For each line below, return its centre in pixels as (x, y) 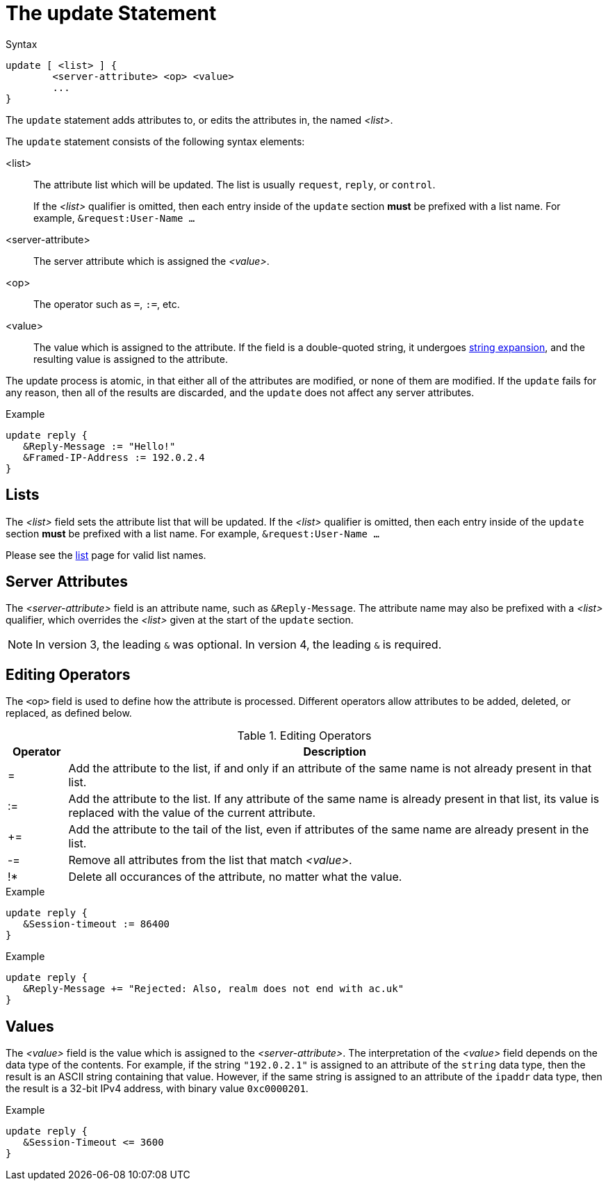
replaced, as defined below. (69, 713)
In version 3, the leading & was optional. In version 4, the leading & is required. (239, 645)
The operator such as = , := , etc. (107, 304)
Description (335, 752)
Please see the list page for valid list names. (106, 555)
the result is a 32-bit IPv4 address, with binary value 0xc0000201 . (157, 1089)
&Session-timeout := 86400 (97, 924)
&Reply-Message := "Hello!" (99, 446)
